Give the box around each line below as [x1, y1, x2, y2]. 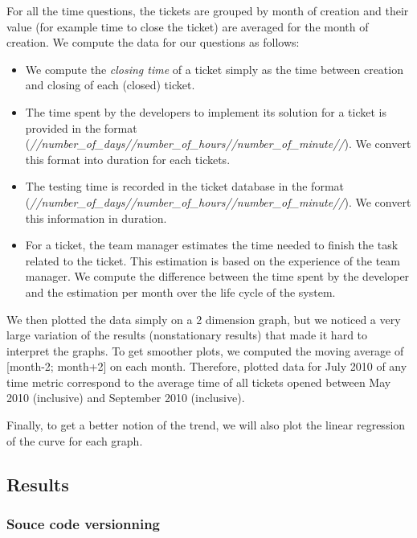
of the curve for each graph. [6, 432, 143, 449]
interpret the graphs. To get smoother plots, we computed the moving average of [6, 342, 404, 359]
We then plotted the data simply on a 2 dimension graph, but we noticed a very [6, 310, 401, 327]
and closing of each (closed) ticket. [25, 76, 195, 93]
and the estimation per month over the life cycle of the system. [25, 283, 336, 300]
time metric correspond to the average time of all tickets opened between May [6, 373, 391, 390]
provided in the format [25, 119, 137, 136]
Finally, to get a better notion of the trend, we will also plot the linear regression [6, 417, 406, 433]
